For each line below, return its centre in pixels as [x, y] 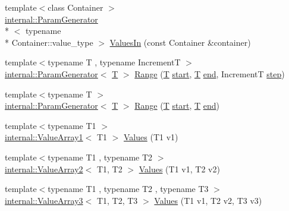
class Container [76, 7]
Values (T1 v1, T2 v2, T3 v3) [208, 200]
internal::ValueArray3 [44, 200]
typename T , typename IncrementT [114, 62]
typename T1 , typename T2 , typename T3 [128, 189]
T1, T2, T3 [117, 200]
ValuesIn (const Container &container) [180, 42]
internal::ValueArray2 [44, 169]
